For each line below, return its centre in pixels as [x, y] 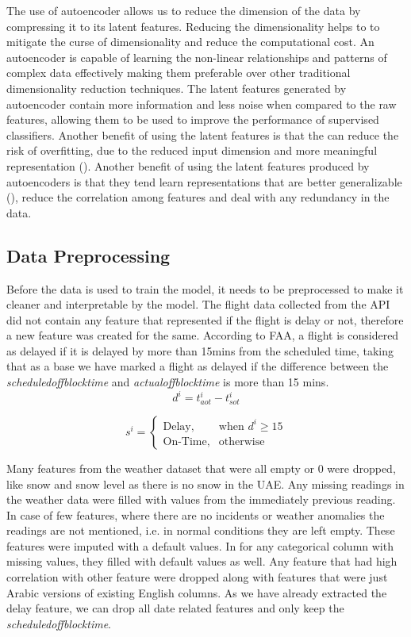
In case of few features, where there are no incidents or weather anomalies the [196, 514]
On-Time [185, 441]
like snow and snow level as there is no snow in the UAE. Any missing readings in [205, 484]
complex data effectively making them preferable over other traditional [179, 73]
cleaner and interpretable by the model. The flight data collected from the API [198, 304]
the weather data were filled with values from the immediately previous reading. [201, 499]
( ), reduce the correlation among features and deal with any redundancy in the [198, 197]
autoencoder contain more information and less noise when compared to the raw [202, 104]
